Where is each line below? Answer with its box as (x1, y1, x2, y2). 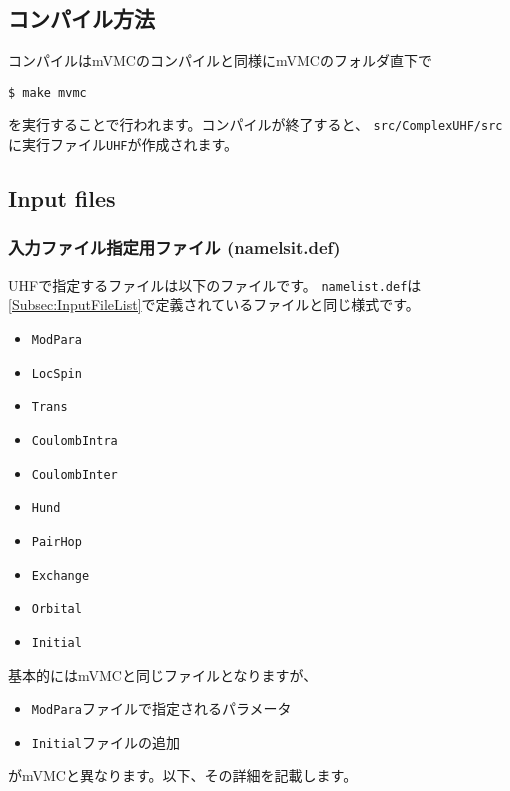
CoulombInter (31, 467, 118, 482)
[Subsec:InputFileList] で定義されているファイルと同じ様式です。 (8, 294, 420, 315)
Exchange (31, 568, 90, 583)
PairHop (31, 534, 82, 549)
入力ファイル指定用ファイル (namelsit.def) (8, 235, 341, 260)
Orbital (31, 602, 82, 617)
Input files (8, 183, 116, 214)
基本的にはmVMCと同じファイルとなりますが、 (8, 664, 318, 685)
